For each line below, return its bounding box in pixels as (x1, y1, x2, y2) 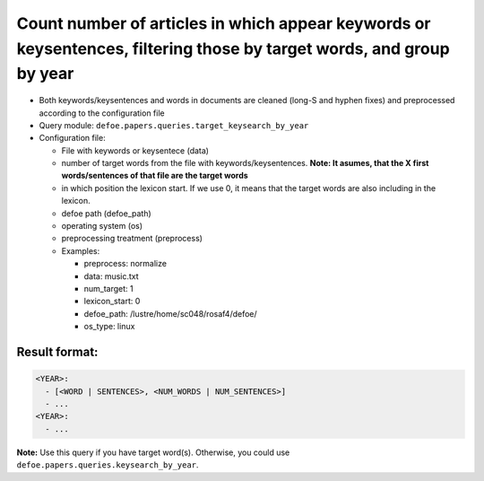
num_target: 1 (83, 284, 134, 293)
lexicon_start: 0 (83, 296, 141, 307)
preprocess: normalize (83, 258, 168, 269)
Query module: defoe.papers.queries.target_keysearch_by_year (39, 119, 309, 130)
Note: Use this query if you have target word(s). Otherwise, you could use (16, 447, 290, 458)
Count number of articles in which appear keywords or (16, 13, 431, 33)
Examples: (61, 245, 100, 256)
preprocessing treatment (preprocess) (61, 233, 203, 244)
